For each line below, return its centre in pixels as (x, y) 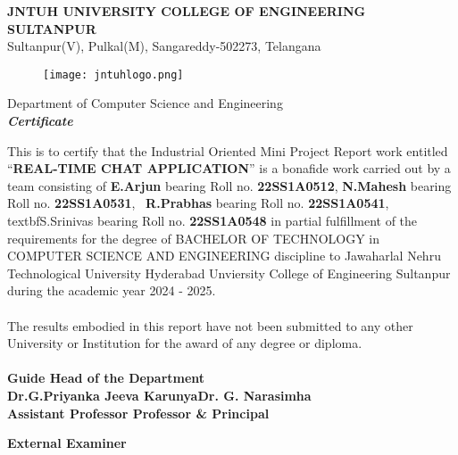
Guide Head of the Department (106, 378)
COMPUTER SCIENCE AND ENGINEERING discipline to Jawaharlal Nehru (224, 256)
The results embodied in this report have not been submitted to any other (210, 325)
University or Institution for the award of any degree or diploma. (185, 343)
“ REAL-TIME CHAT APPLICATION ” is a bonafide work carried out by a (229, 168)
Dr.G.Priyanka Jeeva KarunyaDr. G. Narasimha (159, 395)
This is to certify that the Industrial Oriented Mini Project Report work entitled (228, 150)
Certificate (40, 121)
